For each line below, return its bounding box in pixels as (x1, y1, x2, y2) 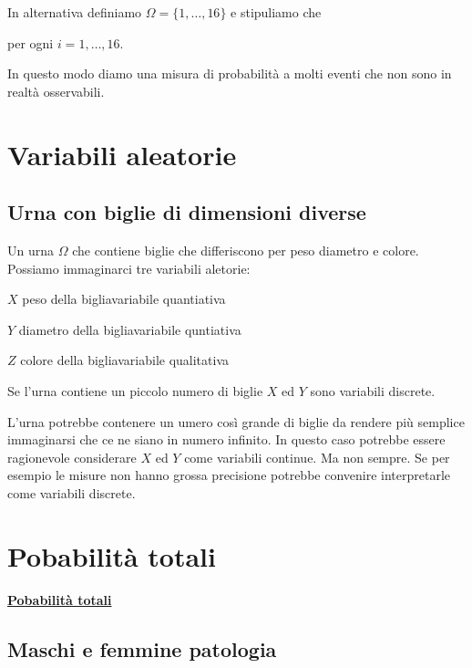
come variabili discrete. (7, 483, 136, 502)
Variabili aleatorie (7, 135, 237, 172)
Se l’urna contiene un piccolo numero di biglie (7, 381, 263, 400)
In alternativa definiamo (7, 3, 142, 21)
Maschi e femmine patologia (7, 634, 277, 663)
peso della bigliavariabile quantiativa (22, 289, 226, 308)
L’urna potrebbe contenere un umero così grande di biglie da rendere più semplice (7, 412, 465, 431)
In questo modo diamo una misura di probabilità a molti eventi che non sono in (7, 64, 452, 83)
